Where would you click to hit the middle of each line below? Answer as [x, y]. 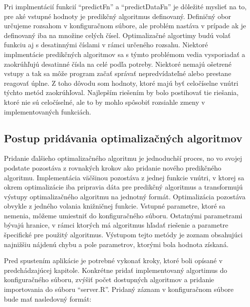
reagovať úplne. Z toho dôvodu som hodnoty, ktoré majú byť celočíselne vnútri [121, 83]
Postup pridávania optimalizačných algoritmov [123, 138]
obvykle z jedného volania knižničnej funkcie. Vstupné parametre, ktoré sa [115, 206]
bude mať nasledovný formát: [48, 298]
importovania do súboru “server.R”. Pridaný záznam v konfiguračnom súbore [119, 289]
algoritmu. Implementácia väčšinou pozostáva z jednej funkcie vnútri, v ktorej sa [124, 177]
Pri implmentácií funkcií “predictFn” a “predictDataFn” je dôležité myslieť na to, [125, 6]
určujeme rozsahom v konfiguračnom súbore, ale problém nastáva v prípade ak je [125, 26]
